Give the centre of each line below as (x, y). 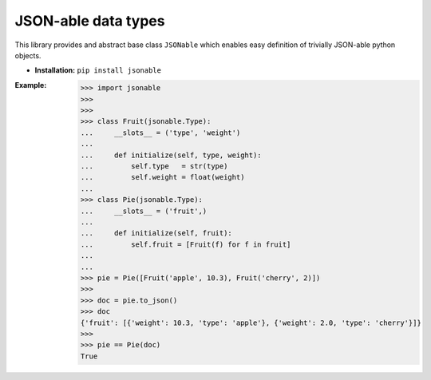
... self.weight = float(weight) (162, 177)
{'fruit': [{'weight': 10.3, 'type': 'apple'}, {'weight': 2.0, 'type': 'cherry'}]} (251, 323)
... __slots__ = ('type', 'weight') (160, 133)
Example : (31, 85)
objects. (28, 55)
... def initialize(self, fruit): (156, 233)
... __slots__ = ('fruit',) (144, 211)
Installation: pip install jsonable (98, 70)
